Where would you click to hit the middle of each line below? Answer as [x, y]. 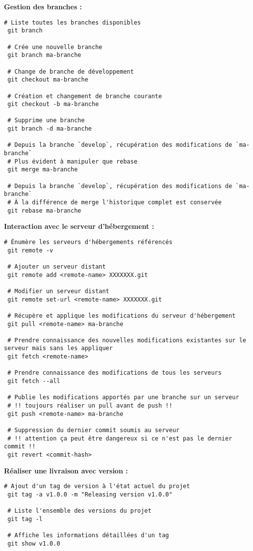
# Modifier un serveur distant [58, 291]
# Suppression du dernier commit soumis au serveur [93, 430]
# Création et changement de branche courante [85, 96]
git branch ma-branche [44, 55]
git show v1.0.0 [34, 543]
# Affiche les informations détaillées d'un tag [88, 536]
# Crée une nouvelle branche [55, 47]
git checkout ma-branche [48, 80]
